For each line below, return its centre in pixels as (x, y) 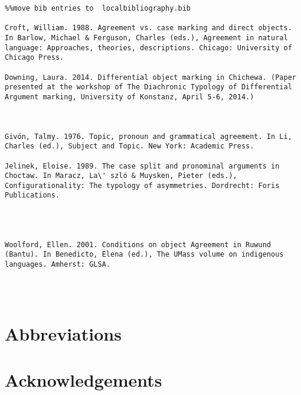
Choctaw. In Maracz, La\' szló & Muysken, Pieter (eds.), (121, 176)
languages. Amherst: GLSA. (58, 265)
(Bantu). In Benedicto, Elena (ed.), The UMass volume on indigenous (144, 255)
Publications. (32, 195)
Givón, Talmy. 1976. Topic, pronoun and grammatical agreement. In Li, (148, 136)
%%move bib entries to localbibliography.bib (98, 8)
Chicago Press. (35, 58)
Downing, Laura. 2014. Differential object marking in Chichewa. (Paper (150, 77)
